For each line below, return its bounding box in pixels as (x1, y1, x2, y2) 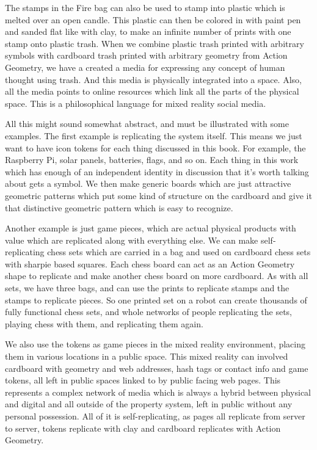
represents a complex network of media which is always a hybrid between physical (5, 385, 311, 398)
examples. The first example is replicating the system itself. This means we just (5, 129, 302, 142)
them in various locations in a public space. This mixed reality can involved (5, 350, 288, 363)
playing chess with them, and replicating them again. (5, 317, 203, 330)
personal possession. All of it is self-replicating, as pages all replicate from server (5, 410, 305, 422)
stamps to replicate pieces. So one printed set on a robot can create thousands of (5, 293, 307, 306)
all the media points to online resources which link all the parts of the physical (5, 85, 299, 98)
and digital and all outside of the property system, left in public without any (5, 397, 293, 410)
